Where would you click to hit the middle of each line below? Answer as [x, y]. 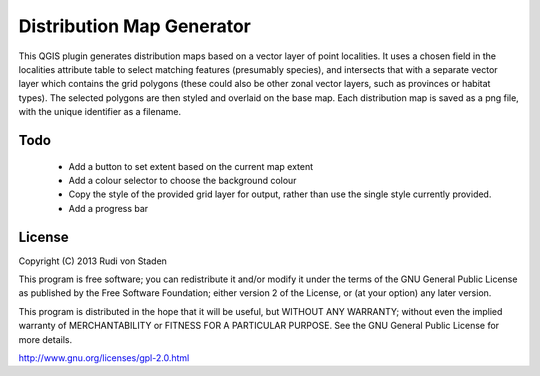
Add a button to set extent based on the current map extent [191, 166]
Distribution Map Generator [135, 26]
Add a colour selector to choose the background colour [182, 180]
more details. [45, 339]
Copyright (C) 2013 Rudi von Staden [92, 261]
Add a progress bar [108, 208]
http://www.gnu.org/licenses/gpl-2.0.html [104, 357]
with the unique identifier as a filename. [100, 112]
